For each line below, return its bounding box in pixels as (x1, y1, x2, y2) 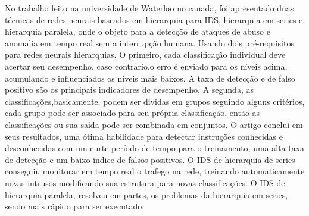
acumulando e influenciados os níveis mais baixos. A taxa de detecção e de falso (5, 71, 295, 84)
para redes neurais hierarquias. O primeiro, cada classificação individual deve (5, 48, 286, 61)
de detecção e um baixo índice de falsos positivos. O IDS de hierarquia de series (5, 153, 295, 165)
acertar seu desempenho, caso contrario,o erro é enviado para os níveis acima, (5, 60, 288, 72)
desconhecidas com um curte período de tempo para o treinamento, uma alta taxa (5, 142, 305, 154)
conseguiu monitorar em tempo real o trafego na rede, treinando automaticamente (5, 165, 305, 177)
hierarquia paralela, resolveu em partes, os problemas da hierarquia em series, (5, 188, 288, 201)
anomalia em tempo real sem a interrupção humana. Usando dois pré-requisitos (5, 36, 294, 49)
